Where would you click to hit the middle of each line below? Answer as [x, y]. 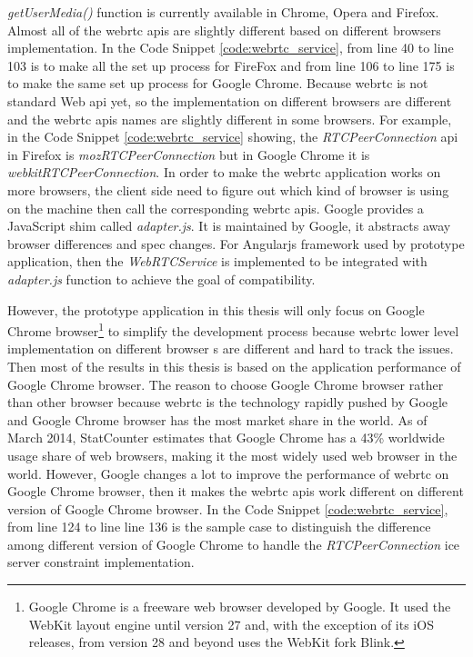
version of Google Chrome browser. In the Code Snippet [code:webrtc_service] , [228, 508]
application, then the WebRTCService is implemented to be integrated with [217, 261]
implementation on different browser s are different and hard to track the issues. [231, 348]
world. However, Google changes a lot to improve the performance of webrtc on [228, 473]
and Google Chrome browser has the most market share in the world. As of [217, 419]
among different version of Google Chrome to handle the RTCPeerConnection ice [234, 544]
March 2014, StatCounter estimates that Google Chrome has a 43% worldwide [226, 438]
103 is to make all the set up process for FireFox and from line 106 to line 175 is [231, 65]
